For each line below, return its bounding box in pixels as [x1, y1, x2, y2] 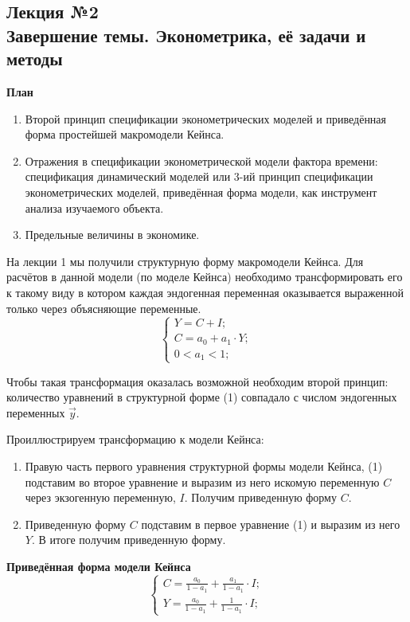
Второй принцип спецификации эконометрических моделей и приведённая [25, 110, 387, 127]
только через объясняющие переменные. [6, 299, 201, 316]
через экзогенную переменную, [25, 489, 176, 506]
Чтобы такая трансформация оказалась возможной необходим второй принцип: [6, 373, 389, 389]
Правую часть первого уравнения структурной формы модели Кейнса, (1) [25, 457, 383, 474]
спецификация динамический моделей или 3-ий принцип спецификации [25, 168, 373, 185]
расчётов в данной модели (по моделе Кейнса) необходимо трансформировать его [6, 268, 403, 285]
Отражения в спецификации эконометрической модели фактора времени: [25, 152, 378, 169]
